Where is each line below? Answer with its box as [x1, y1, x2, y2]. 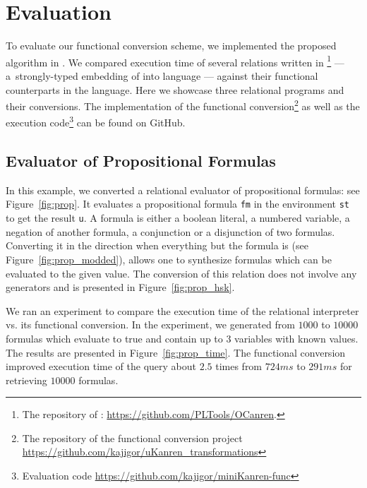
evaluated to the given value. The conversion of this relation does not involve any [6, 266, 357, 280]
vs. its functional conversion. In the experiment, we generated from [6, 317, 295, 332]
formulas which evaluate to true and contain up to [6, 331, 223, 345]
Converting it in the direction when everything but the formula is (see [6, 238, 308, 253]
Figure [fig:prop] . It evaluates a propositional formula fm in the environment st [6, 196, 350, 211]
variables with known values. [234, 331, 359, 345]
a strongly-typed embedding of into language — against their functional [6, 68, 318, 83]
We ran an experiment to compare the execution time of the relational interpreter [6, 303, 359, 318]
